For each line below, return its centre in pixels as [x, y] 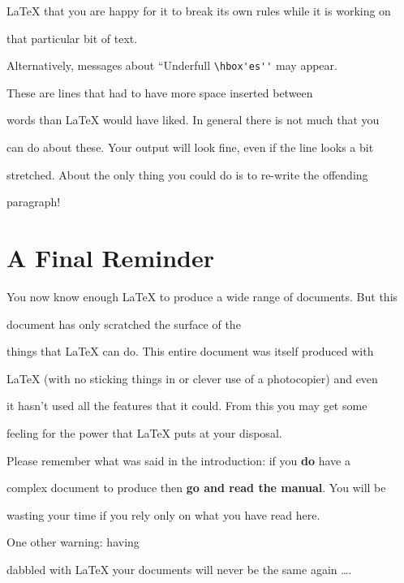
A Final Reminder [110, 257]
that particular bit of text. [72, 38]
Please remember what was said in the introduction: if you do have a [178, 460]
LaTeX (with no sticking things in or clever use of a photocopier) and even [192, 378]
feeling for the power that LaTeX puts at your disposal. [144, 432]
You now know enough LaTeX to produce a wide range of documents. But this [202, 296]
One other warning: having [73, 542]
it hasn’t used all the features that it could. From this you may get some [187, 406]
